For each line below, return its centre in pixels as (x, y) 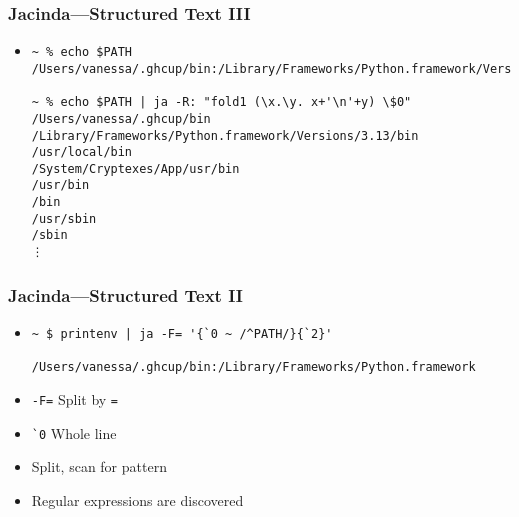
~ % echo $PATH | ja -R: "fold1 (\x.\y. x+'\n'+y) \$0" (221, 102)
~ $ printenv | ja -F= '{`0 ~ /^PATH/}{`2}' (182, 333)
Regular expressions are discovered (137, 499)
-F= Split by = (75, 398)
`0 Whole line (74, 432)
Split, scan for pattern (99, 466)
